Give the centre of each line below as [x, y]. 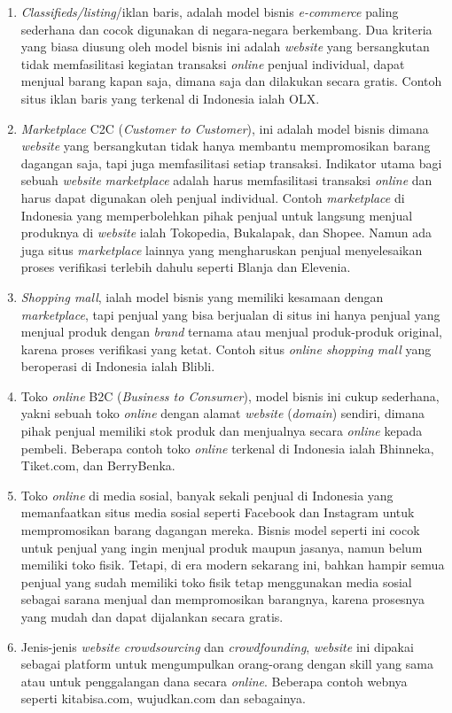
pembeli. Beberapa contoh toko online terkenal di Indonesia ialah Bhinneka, [227, 448]
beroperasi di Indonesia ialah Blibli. [118, 366]
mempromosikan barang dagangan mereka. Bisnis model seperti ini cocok [220, 530]
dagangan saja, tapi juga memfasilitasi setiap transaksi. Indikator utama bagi [231, 163]
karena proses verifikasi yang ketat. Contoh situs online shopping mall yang [226, 349]
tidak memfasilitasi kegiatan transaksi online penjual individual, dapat [213, 63]
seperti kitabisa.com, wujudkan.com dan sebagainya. [163, 698]
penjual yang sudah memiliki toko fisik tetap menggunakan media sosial [216, 581]
